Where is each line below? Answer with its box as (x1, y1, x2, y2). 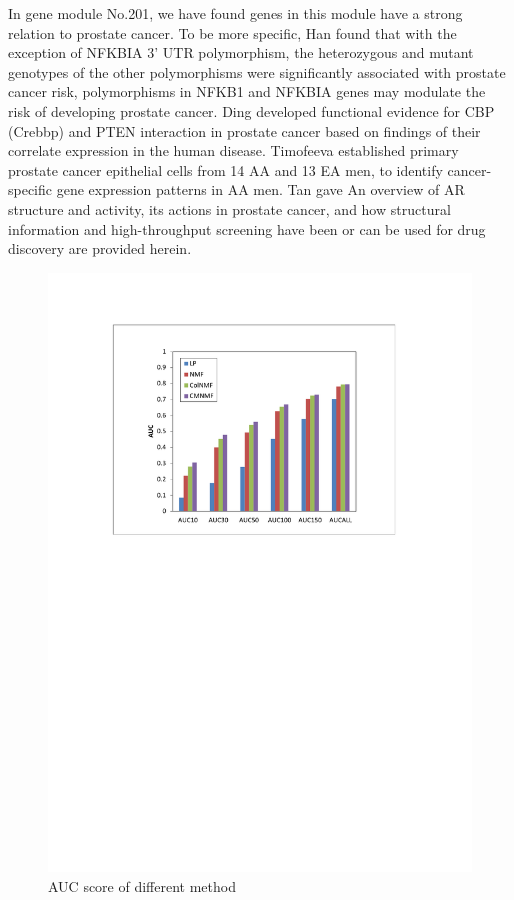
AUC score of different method (48, 876, 236, 896)
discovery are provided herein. (8, 238, 192, 259)
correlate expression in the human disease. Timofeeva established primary (8, 140, 459, 161)
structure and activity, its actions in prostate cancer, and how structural (8, 198, 451, 219)
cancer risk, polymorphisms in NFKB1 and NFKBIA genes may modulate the (8, 81, 486, 102)
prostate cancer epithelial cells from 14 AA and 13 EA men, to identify (8, 159, 443, 180)
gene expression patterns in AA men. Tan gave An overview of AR (56, 179, 465, 200)
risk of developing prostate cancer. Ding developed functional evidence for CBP (8, 100, 495, 121)
